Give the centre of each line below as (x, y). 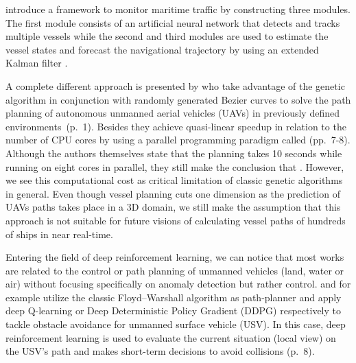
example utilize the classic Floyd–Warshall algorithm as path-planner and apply (174, 297)
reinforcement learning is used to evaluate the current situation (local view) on (171, 337)
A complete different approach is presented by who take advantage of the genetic (175, 85)
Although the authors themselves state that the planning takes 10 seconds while (174, 153)
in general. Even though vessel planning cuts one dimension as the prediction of (173, 193)
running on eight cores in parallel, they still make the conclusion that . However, (175, 166)
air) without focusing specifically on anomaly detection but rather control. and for (178, 284)
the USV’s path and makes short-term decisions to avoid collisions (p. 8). (160, 351)
